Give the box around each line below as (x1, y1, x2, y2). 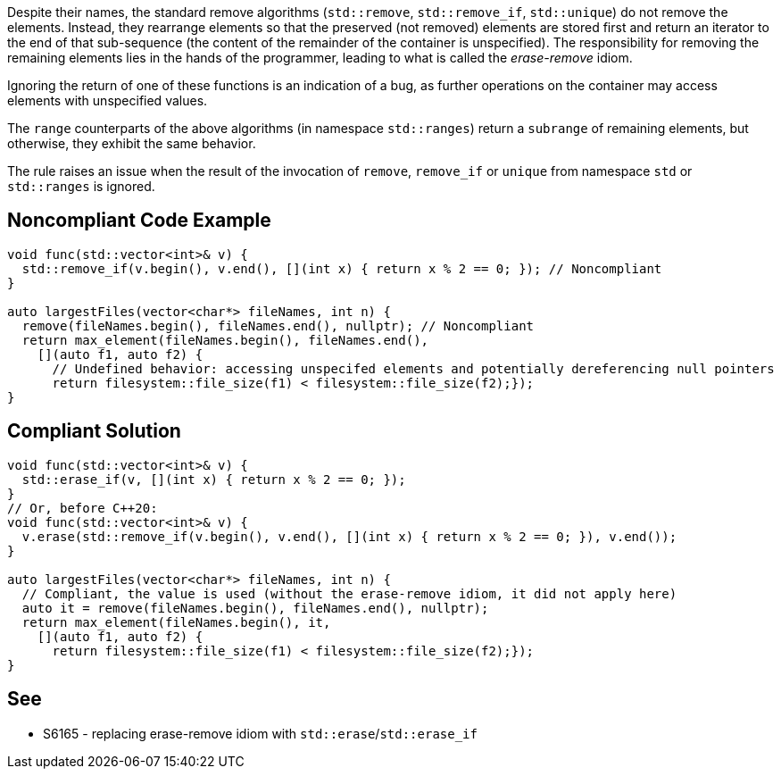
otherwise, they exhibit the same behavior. (7, 136, 256, 151)
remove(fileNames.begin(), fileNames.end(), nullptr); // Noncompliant (21, 318, 535, 333)
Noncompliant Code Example (7, 209, 271, 232)
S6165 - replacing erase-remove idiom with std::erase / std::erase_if (43, 725, 478, 741)
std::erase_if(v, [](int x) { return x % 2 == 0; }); (21, 471, 406, 487)
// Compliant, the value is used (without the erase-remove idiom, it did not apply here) (21, 586, 677, 601)
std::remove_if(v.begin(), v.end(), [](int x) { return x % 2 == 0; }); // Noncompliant (21, 261, 662, 276)
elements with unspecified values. (7, 93, 208, 108)
